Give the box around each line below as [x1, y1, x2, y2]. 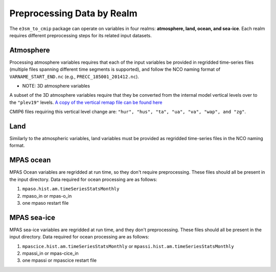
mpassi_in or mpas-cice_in [22, 250, 79, 257]
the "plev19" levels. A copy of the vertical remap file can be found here [9, 99, 163, 105]
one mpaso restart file [22, 200, 69, 206]
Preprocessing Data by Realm [9, 8, 137, 19]
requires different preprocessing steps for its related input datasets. [9, 32, 152, 38]
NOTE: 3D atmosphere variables [22, 83, 90, 89]
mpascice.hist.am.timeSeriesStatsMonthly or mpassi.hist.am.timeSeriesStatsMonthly [22, 243, 235, 249]
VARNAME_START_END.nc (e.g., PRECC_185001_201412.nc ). [9, 73, 139, 79]
